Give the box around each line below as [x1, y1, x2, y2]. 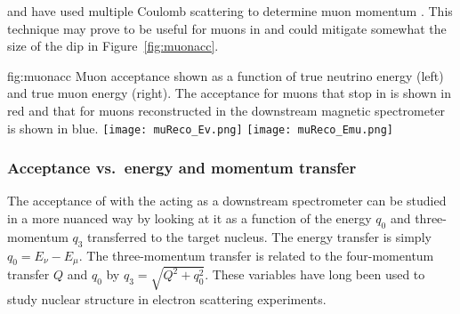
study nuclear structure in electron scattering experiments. [7, 289, 327, 308]
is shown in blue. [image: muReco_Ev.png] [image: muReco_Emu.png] [7, 118, 393, 137]
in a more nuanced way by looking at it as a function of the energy [7, 209, 372, 228]
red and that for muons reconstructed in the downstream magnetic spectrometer [7, 101, 446, 119]
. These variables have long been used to [205, 265, 425, 284]
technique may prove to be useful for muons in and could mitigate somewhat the [7, 19, 447, 37]
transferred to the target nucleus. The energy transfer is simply [87, 227, 432, 246]
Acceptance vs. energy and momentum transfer [7, 157, 357, 179]
